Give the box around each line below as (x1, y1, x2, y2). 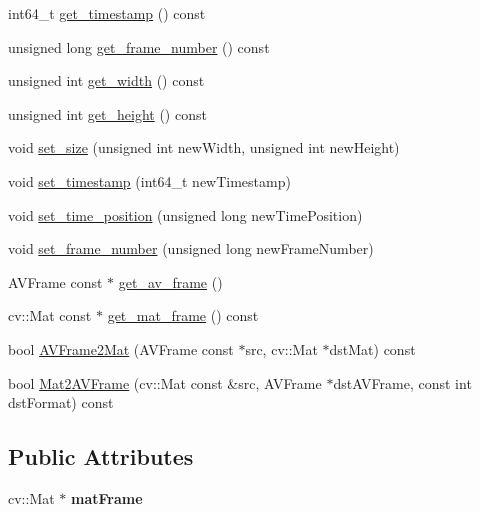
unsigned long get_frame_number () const (8, 36, 270, 57)
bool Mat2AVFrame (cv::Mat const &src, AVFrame (8, 372, 322, 393)
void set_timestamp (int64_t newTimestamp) (8, 170, 291, 191)
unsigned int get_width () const (8, 70, 205, 91)
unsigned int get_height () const (8, 103, 207, 124)
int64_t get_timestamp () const (8, 3, 206, 23)
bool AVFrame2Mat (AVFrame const (8, 338, 234, 359)
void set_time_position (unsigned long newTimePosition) (8, 204, 363, 225)
